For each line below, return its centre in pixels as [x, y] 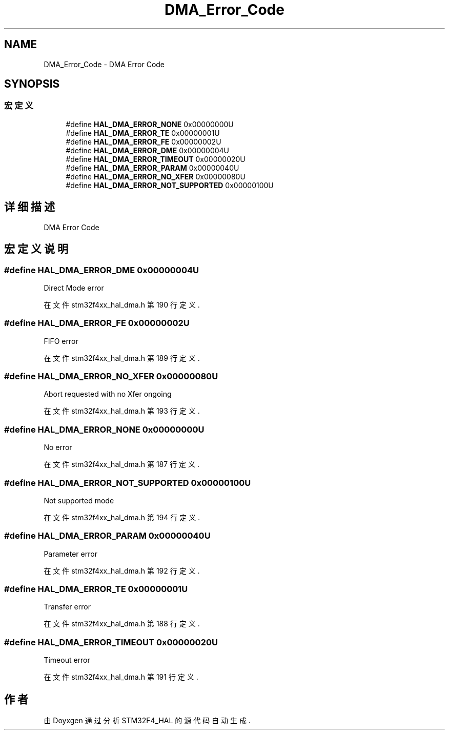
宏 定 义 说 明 [36, 249]
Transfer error [67, 607]
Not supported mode [79, 500]
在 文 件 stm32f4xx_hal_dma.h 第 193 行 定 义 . [122, 411]
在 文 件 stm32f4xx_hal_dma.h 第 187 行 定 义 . [121, 464]
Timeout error [67, 660]
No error [58, 447]
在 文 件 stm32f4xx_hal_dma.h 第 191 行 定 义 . [121, 677]
